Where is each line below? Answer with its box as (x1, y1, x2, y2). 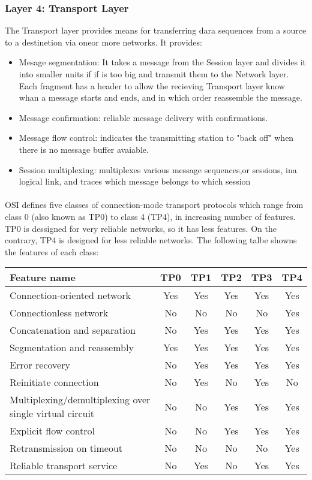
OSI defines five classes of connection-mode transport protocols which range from (5, 198, 304, 211)
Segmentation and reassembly (10, 340, 134, 355)
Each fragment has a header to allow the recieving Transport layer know (19, 79, 285, 92)
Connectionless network (10, 306, 109, 320)
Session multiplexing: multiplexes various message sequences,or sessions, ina (19, 163, 297, 176)
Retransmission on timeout (10, 441, 123, 455)
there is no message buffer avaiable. (19, 143, 149, 155)
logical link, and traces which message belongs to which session (19, 175, 251, 188)
